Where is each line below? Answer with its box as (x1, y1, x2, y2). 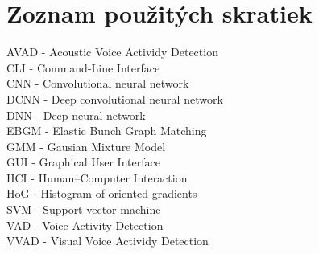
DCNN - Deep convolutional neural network (6, 90, 223, 107)
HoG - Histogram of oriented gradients (6, 185, 197, 202)
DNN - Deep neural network (6, 106, 146, 123)
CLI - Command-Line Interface (6, 59, 160, 76)
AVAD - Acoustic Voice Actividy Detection (6, 43, 218, 60)
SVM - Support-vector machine (6, 201, 161, 218)
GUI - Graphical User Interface (6, 154, 160, 170)
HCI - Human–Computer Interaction (6, 169, 188, 186)
